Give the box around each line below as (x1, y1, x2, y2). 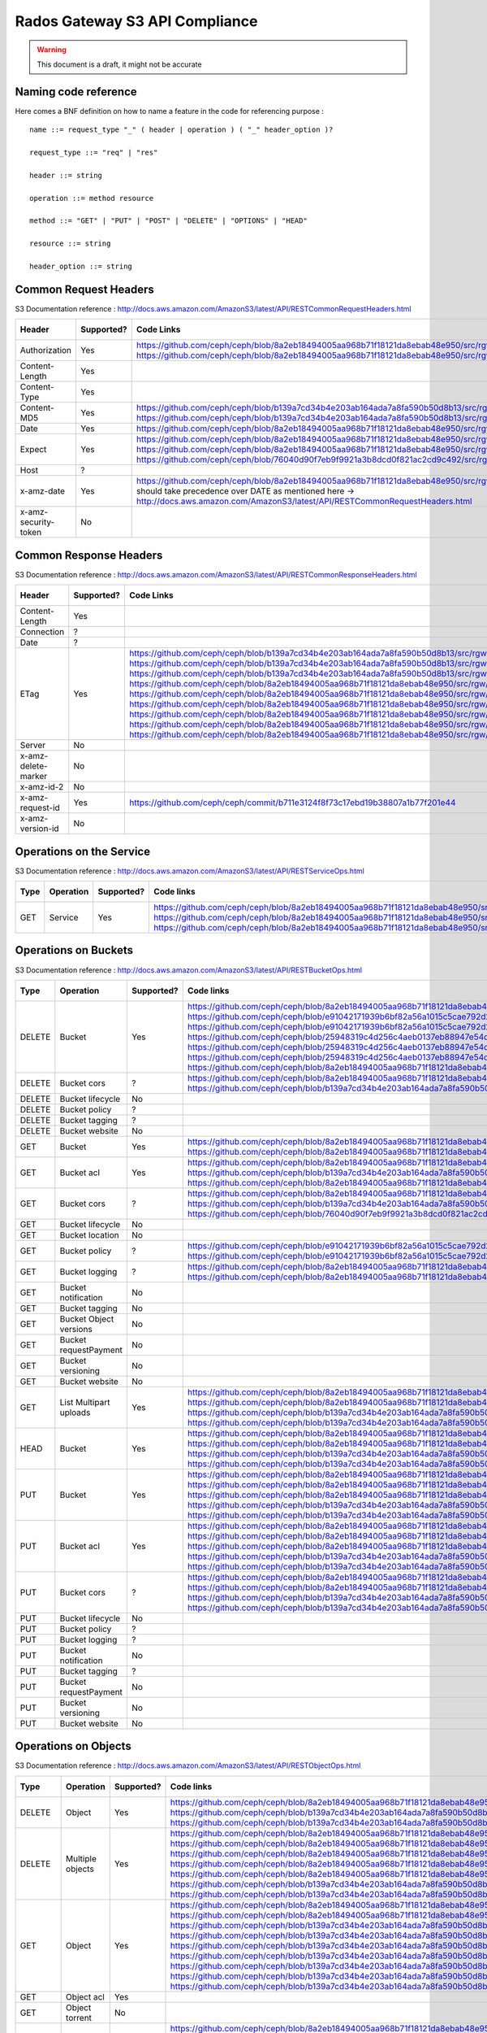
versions (59, 1323, 93, 1334)
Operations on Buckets (15, 943, 134, 957)
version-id (19, 823, 60, 834)
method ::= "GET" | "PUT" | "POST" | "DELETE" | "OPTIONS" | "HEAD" (29, 216, 308, 225)
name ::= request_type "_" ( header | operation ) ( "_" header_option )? (29, 125, 334, 134)
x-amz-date (19, 485, 65, 497)
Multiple (65, 1852, 97, 1864)
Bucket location (59, 1229, 119, 1240)
